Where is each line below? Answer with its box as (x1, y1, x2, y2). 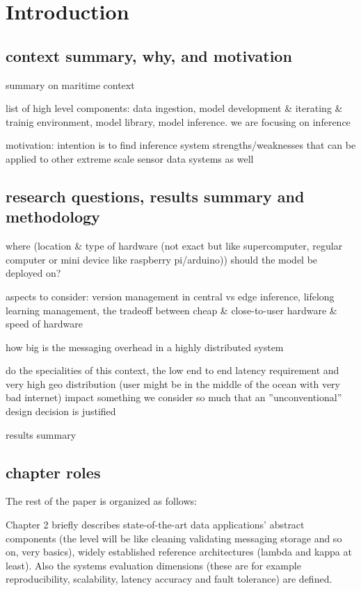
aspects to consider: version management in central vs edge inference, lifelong (6, 289, 335, 303)
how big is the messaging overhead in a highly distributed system (6, 339, 284, 354)
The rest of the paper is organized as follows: (6, 494, 197, 508)
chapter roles (6, 461, 101, 483)
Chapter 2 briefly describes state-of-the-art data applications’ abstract (6, 517, 305, 532)
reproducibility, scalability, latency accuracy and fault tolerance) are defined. (6, 572, 332, 586)
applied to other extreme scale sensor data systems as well (6, 151, 254, 165)
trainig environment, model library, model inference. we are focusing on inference (6, 114, 351, 129)
